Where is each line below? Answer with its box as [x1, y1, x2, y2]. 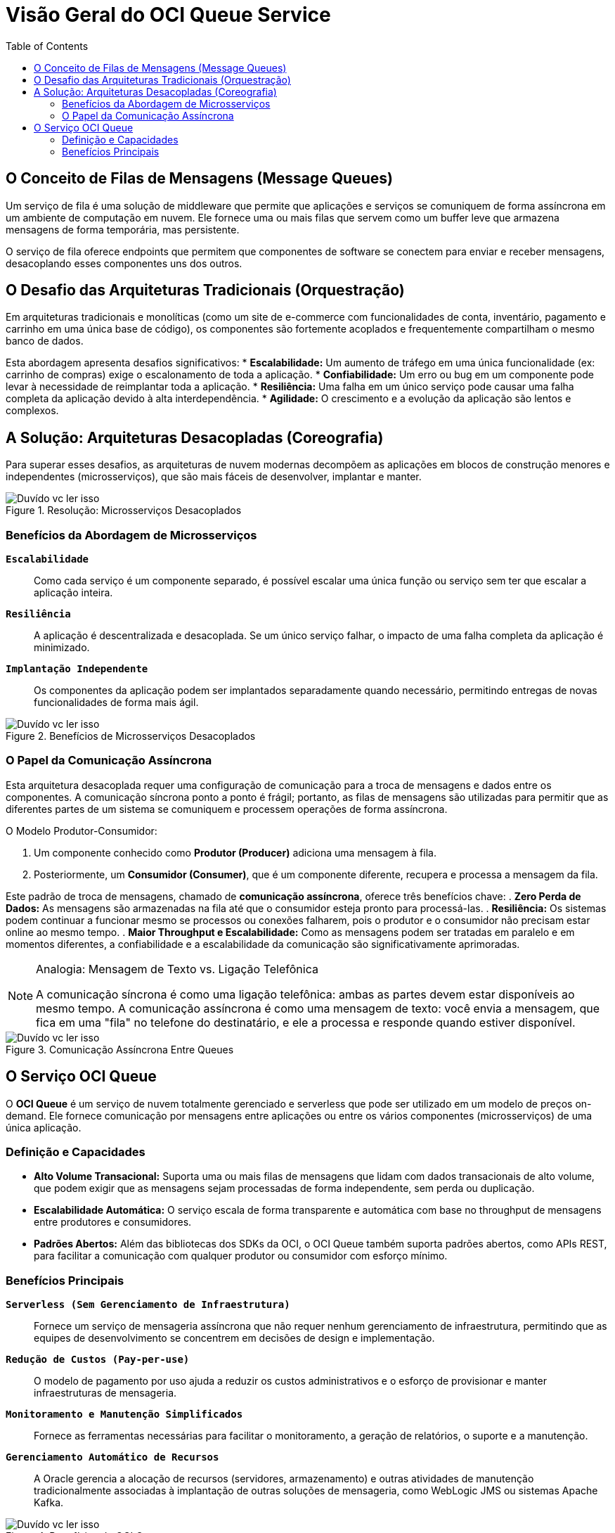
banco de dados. [6, 335, 84, 347]
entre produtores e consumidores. [34, 1216, 192, 1229]
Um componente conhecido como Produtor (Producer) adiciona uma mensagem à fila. [34, 846, 436, 859]
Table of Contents [6, 39, 89, 52]
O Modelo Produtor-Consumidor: [6, 824, 157, 837]
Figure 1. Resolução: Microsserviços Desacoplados [6, 504, 242, 517]
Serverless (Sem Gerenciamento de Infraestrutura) [6, 1299, 290, 1311]
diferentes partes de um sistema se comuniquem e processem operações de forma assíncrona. [6, 802, 448, 815]
